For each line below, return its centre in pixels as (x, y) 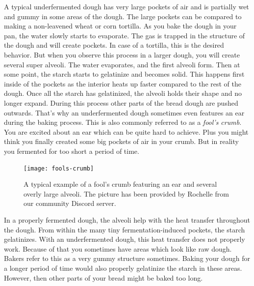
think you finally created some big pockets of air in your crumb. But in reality (121, 141)
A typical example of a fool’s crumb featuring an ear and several (120, 184)
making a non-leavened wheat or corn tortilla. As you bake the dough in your (120, 26)
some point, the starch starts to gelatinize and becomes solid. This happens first (124, 74)
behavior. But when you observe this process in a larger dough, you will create (122, 54)
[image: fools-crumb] (59, 168)
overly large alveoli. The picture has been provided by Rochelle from (126, 193)
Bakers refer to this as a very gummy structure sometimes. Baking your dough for (127, 258)
